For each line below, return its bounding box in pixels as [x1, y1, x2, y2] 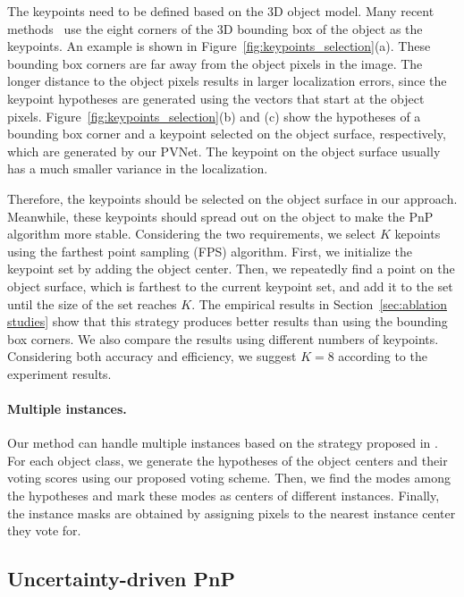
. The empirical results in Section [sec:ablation [191, 294, 447, 313]
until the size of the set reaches [7, 294, 177, 313]
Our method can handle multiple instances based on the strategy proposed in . [7, 433, 438, 452]
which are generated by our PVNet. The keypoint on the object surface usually [7, 141, 441, 160]
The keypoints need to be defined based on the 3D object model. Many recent [7, 2, 434, 20]
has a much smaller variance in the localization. [7, 159, 268, 178]
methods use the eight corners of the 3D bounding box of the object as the [7, 19, 423, 38]
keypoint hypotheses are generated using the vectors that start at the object [7, 88, 425, 107]
